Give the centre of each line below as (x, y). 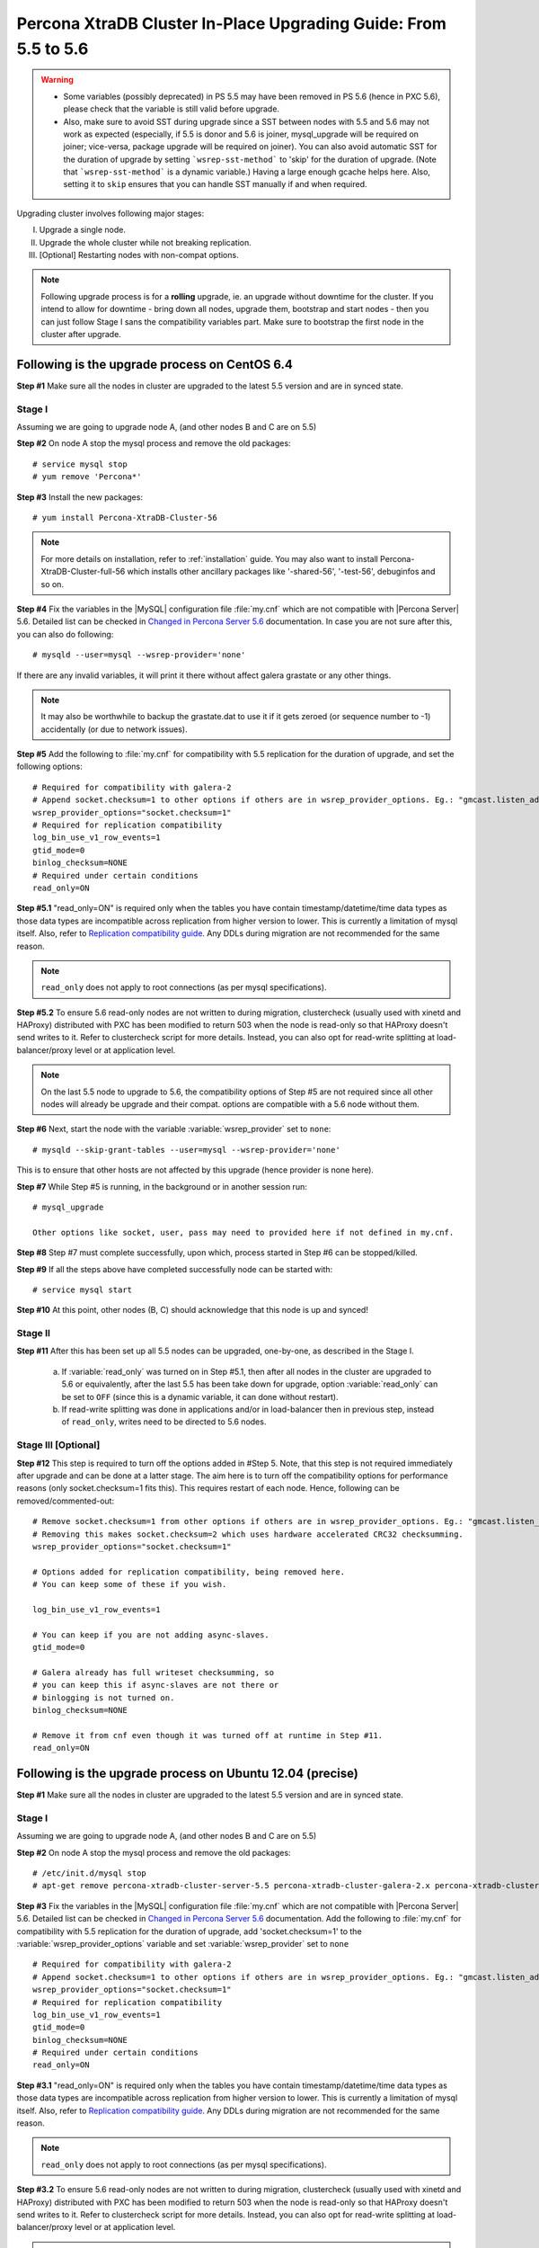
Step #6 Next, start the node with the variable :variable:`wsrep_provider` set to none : (174, 1129)
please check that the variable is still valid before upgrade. (172, 109)
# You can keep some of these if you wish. (130, 1584)
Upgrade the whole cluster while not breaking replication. (145, 242)
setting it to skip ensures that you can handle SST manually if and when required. (215, 184)
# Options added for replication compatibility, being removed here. (189, 1572)
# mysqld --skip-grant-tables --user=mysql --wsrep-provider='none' (186, 1150)
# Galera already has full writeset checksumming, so (153, 1672)
